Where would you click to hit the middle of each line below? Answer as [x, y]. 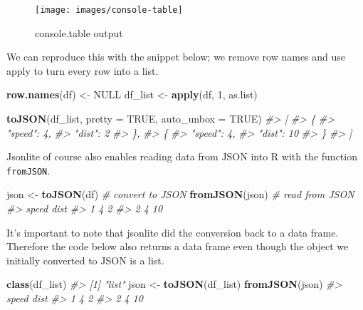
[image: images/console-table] [109, 10]
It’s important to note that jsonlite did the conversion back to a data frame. [173, 232]
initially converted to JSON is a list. [85, 260]
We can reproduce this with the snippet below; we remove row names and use [176, 57]
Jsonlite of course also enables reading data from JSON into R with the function [182, 156]
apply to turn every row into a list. [83, 70]
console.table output [79, 32]
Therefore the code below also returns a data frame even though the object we [178, 246]
